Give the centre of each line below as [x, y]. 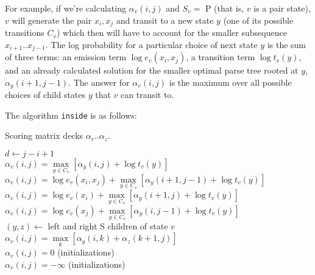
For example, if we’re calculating [65, 8]
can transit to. [147, 95]
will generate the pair [52, 20]
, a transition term [221, 57]
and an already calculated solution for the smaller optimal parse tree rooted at [152, 70]
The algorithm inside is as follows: [71, 115]
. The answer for [99, 82]
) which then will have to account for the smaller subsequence [172, 33]
